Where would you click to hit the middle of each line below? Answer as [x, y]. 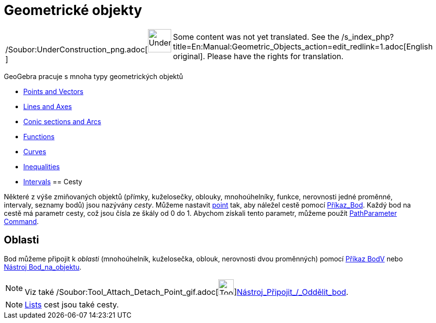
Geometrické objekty [73, 10]
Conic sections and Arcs [62, 121]
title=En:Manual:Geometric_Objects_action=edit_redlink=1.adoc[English [303, 46]
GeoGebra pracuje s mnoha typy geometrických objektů [94, 76]
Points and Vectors [53, 91]
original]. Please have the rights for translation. [258, 56]
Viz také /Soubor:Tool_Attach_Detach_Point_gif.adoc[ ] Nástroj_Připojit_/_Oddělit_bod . [187, 292]
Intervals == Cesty [53, 181]
